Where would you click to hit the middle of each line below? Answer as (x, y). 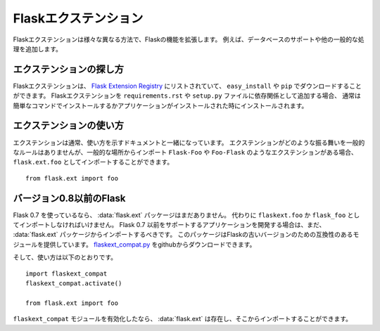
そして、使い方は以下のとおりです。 (65, 257)
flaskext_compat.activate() (74, 283)
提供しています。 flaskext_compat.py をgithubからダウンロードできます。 (150, 244)
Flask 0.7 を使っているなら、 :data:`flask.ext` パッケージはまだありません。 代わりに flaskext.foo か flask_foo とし (186, 215)
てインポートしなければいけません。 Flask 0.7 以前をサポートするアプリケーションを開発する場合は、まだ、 (169, 225)
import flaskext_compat (66, 273)
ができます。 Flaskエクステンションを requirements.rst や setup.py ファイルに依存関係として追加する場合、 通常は (187, 96)
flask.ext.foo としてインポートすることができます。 (93, 162)
